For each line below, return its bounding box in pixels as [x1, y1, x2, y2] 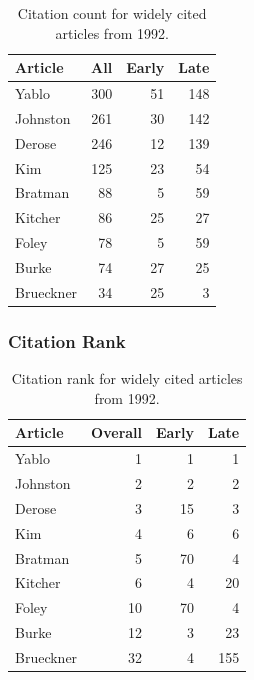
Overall [91, 422, 143, 443]
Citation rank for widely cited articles [11, 368, 243, 389]
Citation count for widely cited [17, 3, 207, 23]
